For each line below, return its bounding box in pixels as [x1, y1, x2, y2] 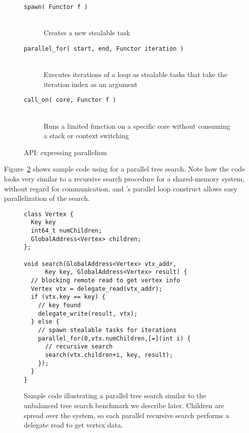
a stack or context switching [44, 130, 129, 141]
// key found [38, 301, 81, 309]
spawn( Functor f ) [24, 3, 88, 10]
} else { [31, 318, 60, 326]
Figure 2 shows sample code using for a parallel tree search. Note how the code [4, 164, 246, 174]
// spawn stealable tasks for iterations [38, 326, 177, 334]
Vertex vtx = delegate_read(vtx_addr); [31, 285, 163, 292]
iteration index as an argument [44, 79, 138, 89]
